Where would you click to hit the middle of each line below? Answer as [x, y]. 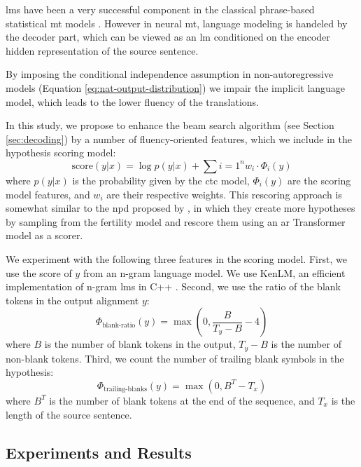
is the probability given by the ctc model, [161, 180]
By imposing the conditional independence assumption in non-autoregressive [170, 74]
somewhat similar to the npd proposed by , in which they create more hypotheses [180, 208]
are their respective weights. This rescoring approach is [224, 194]
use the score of [39, 272]
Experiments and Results [99, 452]
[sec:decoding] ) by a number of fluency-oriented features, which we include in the [179, 138]
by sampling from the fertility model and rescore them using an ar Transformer [176, 221]
